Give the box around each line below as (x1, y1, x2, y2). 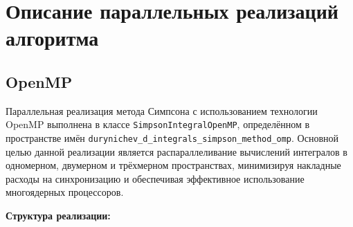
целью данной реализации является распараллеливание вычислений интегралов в (6, 144, 347, 158)
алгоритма (6, 24, 99, 52)
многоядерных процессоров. (6, 185, 124, 199)
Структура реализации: (6, 208, 111, 223)
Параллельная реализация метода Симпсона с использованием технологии (6, 103, 318, 118)
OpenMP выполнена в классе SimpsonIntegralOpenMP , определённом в (6, 117, 310, 131)
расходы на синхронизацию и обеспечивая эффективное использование (6, 171, 305, 185)
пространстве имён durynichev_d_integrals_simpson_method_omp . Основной (6, 131, 338, 145)
